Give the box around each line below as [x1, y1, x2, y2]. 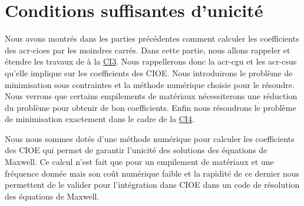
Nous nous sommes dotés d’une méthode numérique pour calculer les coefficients [5, 132, 295, 144]
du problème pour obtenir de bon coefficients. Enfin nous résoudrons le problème [5, 101, 296, 113]
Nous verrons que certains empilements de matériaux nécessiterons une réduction [5, 90, 298, 102]
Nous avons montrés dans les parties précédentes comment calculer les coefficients [5, 32, 299, 45]
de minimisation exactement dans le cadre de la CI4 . [5, 113, 194, 125]
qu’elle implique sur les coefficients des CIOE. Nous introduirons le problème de [5, 66, 293, 79]
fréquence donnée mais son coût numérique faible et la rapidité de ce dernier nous [5, 167, 300, 179]
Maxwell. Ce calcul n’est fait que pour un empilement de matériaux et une [5, 156, 274, 168]
